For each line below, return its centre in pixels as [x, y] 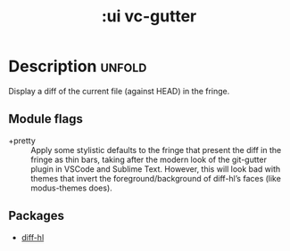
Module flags [46, 119]
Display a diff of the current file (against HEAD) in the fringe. [119, 91]
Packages [36, 216]
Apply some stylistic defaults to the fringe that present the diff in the [156, 150]
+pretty [22, 141]
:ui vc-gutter [149, 16]
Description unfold [78, 66]
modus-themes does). [71, 188]
